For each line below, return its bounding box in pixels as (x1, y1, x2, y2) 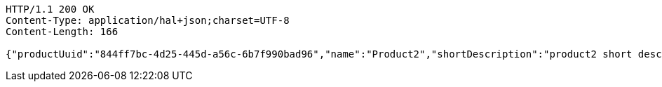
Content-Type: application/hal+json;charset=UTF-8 (6, 15, 290, 26)
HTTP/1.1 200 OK (6, 4, 95, 15)
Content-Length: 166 (6, 26, 119, 37)
